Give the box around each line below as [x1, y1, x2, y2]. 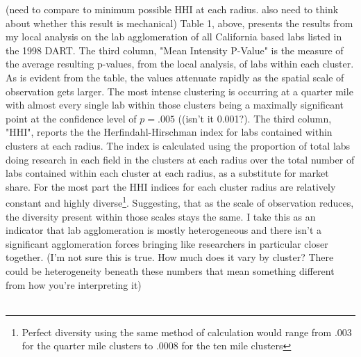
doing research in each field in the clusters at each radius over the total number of [6, 152, 355, 166]
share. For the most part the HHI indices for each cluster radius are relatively [6, 179, 336, 193]
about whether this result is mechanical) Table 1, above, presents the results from [6, 15, 353, 30]
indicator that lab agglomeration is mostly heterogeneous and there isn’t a [6, 223, 322, 237]
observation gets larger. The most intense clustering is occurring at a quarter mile [6, 84, 353, 98]
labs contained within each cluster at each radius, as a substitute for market [6, 166, 329, 180]
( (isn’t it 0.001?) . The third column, [178, 111, 332, 125]
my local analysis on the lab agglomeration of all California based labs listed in [6, 29, 342, 44]
